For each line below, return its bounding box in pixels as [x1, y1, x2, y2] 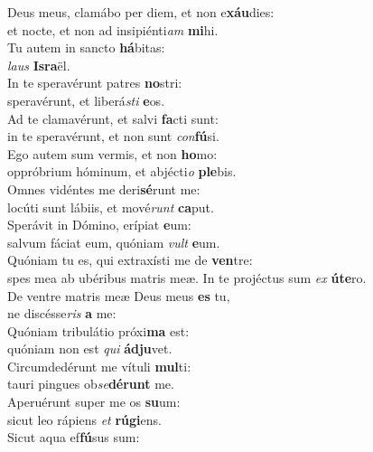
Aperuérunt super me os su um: [7, 392, 181, 411]
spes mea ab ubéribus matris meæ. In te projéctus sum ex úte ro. [7, 268, 367, 287]
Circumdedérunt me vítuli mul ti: [7, 356, 191, 375]
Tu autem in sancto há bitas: [7, 38, 165, 57]
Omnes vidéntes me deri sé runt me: [7, 179, 200, 198]
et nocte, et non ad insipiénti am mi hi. [7, 20, 219, 39]
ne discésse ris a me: [7, 304, 117, 323]
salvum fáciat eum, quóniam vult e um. [7, 232, 220, 251]
